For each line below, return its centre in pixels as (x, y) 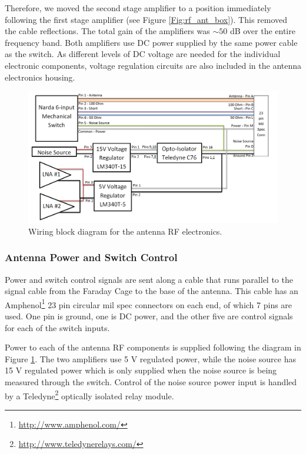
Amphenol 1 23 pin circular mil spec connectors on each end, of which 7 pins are (149, 303)
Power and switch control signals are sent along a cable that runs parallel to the (149, 279)
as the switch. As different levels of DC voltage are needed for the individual (143, 54)
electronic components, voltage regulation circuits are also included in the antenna (153, 65)
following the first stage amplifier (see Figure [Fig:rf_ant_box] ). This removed (146, 19)
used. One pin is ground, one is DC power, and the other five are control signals (149, 316)
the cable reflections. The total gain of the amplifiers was (107, 31)
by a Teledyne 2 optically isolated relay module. (89, 395)
